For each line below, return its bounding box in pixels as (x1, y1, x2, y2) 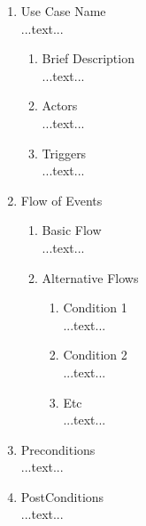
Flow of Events (20, 190, 103, 209)
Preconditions (20, 440, 96, 458)
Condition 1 (63, 298, 127, 317)
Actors (42, 96, 78, 115)
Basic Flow (42, 221, 102, 239)
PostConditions (20, 487, 104, 506)
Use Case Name (20, 2, 106, 20)
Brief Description (42, 49, 134, 68)
